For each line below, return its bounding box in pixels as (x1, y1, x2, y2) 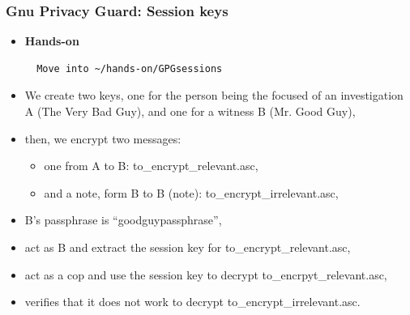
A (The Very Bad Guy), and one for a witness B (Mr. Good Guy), (24, 103, 356, 119)
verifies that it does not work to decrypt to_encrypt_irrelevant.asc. (24, 293, 361, 310)
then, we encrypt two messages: (24, 130, 182, 147)
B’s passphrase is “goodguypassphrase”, (24, 211, 222, 228)
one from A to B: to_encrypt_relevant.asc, (44, 157, 258, 174)
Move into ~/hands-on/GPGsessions (36, 62, 223, 74)
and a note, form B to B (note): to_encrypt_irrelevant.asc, (44, 184, 339, 201)
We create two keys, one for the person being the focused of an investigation (24, 87, 404, 104)
